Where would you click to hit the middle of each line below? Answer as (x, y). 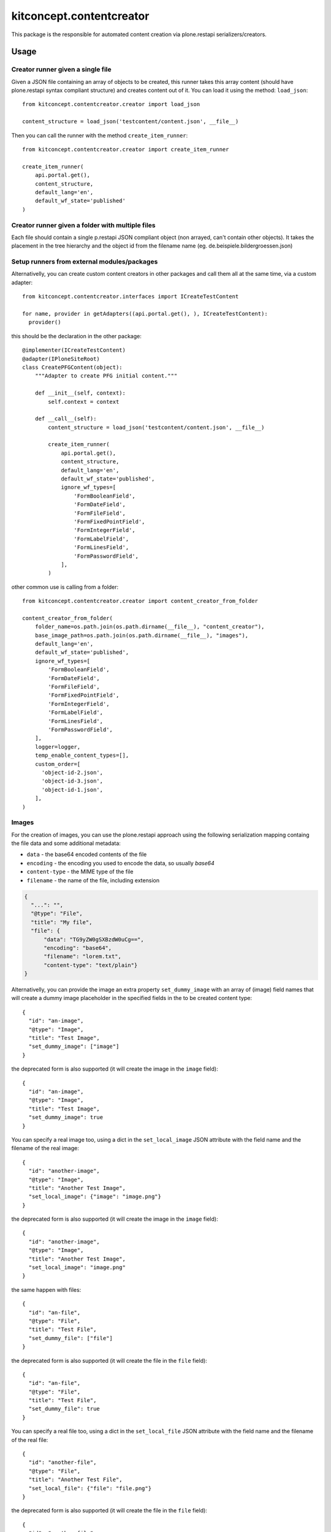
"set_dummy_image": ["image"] (74, 1047)
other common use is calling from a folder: (65, 587)
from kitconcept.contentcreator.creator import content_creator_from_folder (140, 601)
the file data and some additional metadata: (66, 843)
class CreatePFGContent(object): (72, 367)
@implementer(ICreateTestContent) (74, 350)
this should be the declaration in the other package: (77, 336)
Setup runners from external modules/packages (85, 262)
